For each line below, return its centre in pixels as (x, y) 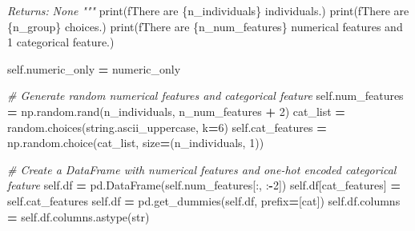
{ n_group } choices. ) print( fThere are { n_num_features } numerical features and (205, 26)
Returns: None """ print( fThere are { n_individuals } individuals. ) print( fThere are (208, 10)
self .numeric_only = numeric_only (94, 68)
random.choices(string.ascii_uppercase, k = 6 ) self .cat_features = (167, 127)
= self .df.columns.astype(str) (79, 216)
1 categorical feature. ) (61, 42)
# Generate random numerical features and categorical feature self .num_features (205, 96)
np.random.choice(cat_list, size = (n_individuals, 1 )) (136, 143)
